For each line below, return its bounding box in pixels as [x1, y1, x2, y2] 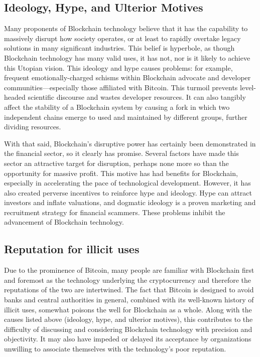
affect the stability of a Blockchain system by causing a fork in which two [4, 101, 230, 112]
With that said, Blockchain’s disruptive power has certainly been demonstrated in [4, 138, 256, 148]
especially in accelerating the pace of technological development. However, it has [4, 177, 251, 188]
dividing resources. [4, 121, 61, 132]
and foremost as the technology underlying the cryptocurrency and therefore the [4, 274, 251, 285]
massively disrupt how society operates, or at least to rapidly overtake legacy [4, 33, 241, 43]
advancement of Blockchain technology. [4, 217, 124, 227]
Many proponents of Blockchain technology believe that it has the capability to [4, 23, 248, 34]
